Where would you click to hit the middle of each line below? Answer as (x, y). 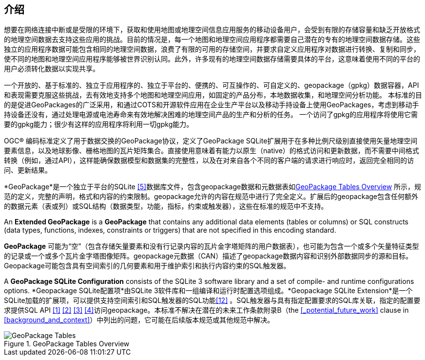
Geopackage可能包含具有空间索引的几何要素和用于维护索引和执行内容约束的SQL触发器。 (147, 266)
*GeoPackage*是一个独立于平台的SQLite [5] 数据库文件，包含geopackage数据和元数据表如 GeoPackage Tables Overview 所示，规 (213, 187)
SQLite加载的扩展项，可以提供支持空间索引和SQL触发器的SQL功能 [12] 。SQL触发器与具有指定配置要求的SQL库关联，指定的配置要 (212, 300)
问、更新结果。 (28, 170)
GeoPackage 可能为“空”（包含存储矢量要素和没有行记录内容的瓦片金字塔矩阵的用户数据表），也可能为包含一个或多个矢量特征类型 (212, 246)
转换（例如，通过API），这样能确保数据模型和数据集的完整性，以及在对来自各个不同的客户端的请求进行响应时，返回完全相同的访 (209, 160)
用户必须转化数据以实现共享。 (52, 69)
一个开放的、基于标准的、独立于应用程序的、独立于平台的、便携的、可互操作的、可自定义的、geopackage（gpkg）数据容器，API (212, 85)
